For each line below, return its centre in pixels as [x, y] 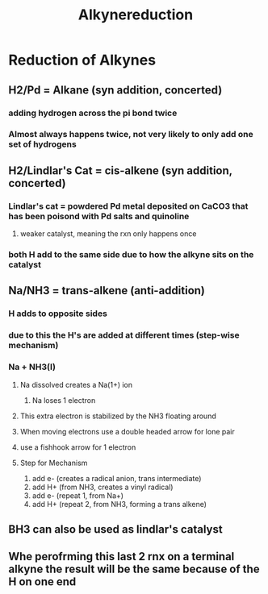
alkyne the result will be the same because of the [134, 569]
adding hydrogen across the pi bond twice [93, 113]
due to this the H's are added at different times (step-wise [124, 335]
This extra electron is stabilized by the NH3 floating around [118, 416]
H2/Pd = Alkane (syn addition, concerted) [115, 90]
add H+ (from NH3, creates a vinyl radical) [103, 487]
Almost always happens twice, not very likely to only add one [131, 135]
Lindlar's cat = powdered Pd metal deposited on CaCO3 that [128, 206]
